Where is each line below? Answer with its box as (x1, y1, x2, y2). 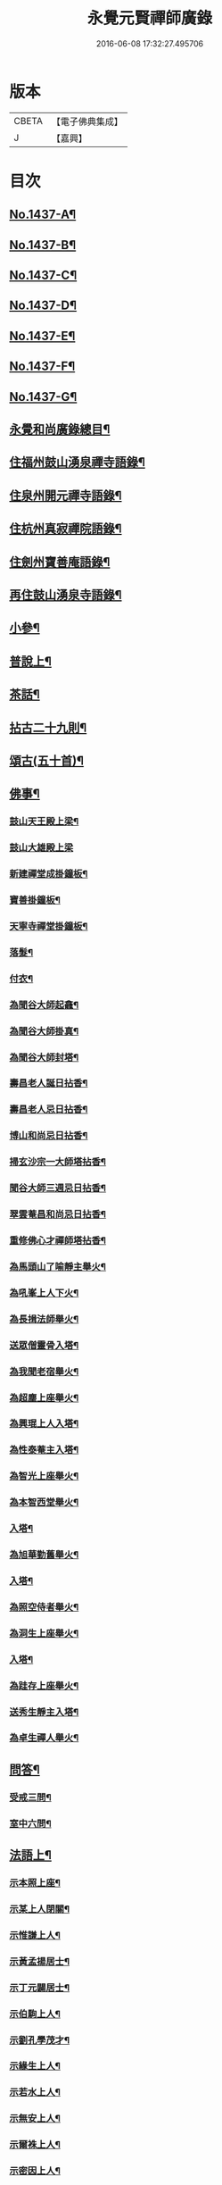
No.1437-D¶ (9, 298, 78, 313)
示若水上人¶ (9, 2086, 61, 2098)
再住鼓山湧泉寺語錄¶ (9, 587, 122, 603)
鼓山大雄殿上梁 (9, 841, 74, 854)
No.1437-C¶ (9, 268, 78, 283)
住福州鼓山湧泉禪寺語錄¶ (9, 455, 145, 470)
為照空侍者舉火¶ (9, 1600, 79, 1613)
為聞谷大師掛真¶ (9, 1024, 79, 1037)
